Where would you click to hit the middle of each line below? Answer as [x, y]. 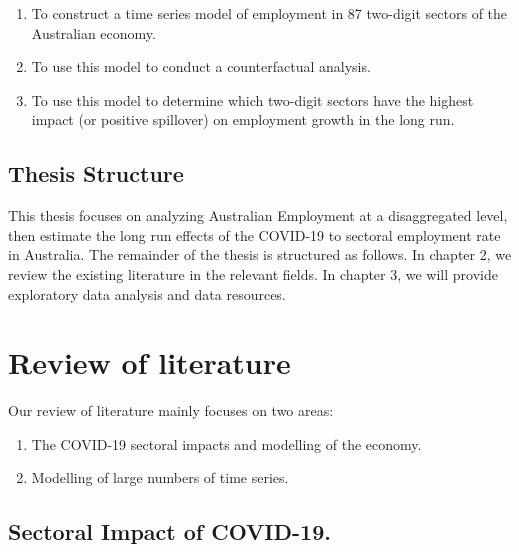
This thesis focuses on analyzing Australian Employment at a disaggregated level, [258, 215]
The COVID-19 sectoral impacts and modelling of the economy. [226, 443]
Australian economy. [93, 32]
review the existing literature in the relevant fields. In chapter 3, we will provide [253, 273]
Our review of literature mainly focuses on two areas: [171, 410]
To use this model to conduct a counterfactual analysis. [201, 66]
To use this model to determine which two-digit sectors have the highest [252, 99]
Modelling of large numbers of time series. [160, 477]
